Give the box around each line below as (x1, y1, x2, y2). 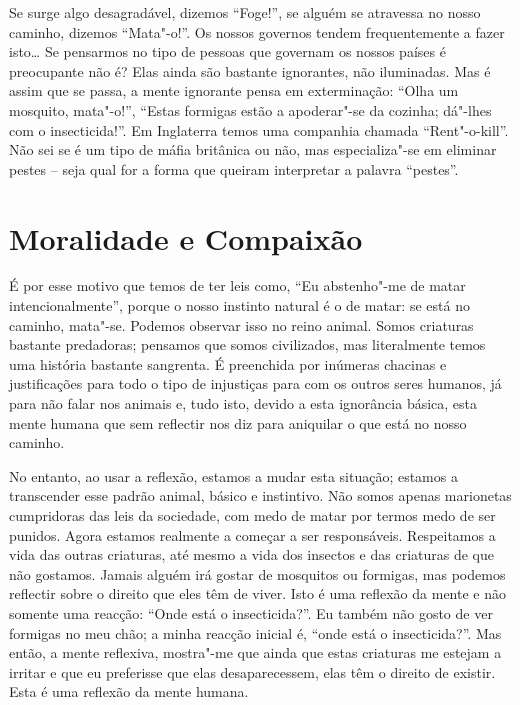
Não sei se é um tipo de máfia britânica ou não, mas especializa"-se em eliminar (9, 139, 497, 160)
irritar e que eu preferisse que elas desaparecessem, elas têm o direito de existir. (9, 661, 496, 682)
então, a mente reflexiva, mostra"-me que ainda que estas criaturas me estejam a (9, 642, 502, 663)
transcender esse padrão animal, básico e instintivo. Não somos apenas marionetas (9, 485, 512, 506)
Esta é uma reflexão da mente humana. (9, 681, 249, 702)
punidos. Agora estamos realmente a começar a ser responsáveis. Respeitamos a (9, 524, 496, 545)
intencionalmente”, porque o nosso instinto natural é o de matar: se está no (9, 295, 470, 316)
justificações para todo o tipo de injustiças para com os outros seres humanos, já (9, 373, 502, 394)
